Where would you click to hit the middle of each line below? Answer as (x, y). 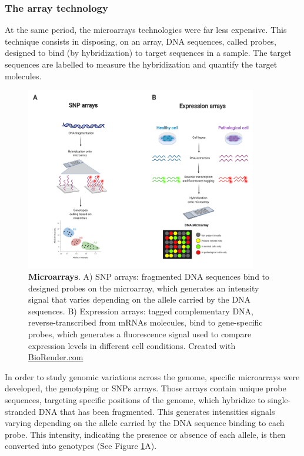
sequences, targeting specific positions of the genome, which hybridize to (135, 400)
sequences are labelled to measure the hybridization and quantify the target (141, 64)
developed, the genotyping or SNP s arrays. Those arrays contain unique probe (146, 388)
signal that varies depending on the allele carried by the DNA (140, 299)
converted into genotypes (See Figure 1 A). (81, 446)
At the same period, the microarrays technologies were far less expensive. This (146, 30)
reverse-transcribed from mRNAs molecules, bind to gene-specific (146, 322)
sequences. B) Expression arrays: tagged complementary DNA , (141, 311)
